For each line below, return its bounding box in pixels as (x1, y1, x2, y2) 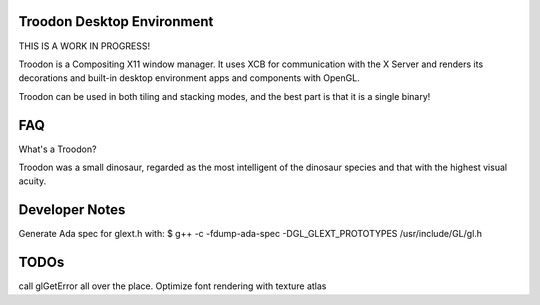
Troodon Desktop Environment (18, 13, 214, 30)
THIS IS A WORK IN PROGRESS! (18, 40, 151, 52)
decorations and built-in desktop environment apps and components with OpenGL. (18, 72, 360, 84)
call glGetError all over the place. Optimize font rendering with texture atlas (18, 280, 327, 292)
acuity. (18, 175, 47, 187)
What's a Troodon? (18, 143, 97, 155)
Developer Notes (18, 201, 126, 219)
